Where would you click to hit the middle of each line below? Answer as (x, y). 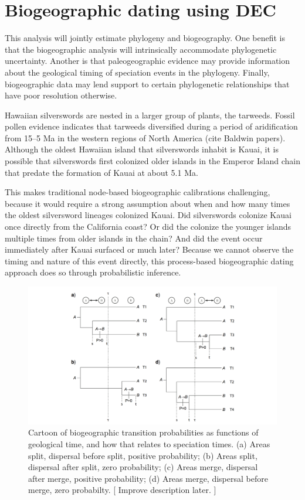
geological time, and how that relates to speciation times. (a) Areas (149, 443)
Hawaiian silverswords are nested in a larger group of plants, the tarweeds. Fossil (150, 115)
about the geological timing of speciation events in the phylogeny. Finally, (137, 72)
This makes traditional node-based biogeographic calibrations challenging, (138, 192)
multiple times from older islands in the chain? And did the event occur (134, 238)
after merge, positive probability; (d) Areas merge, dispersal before (148, 478)
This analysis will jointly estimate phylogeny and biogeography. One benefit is (145, 38)
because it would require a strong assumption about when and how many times (148, 203)
